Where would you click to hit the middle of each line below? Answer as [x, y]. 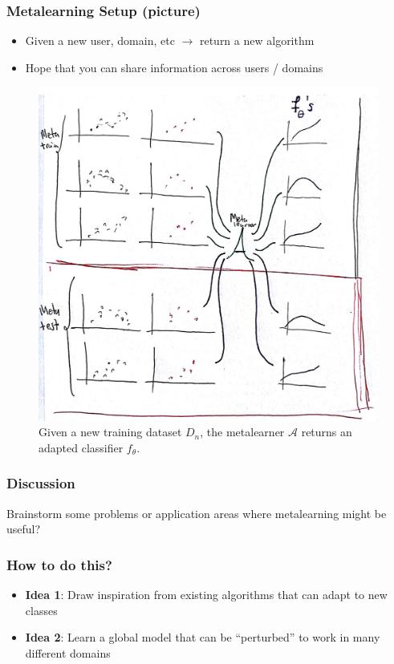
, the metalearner [242, 432]
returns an [327, 432]
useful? [24, 529]
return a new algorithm [257, 40]
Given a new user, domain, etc [100, 40]
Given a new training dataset [110, 432]
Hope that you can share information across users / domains [174, 67]
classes [41, 610]
